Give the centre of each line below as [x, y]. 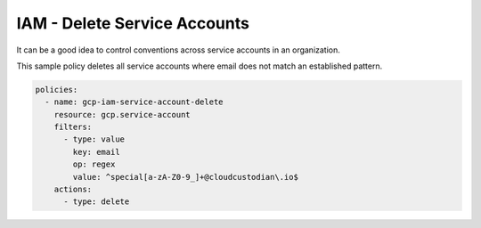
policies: [57, 90]
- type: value [94, 139]
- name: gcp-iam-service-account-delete [134, 102]
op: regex [94, 164]
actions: [73, 190]
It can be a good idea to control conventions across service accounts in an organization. [178, 50]
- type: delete [97, 202]
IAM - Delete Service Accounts [133, 23]
